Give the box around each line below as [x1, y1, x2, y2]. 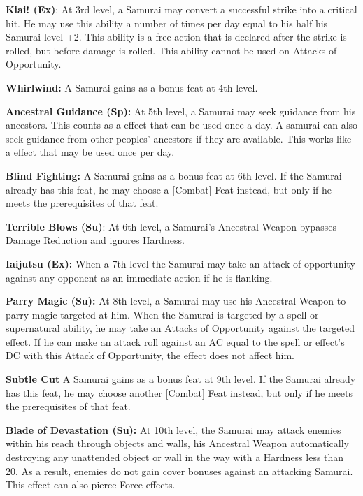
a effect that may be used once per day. [6, 145, 175, 159]
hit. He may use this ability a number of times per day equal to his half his [6, 15, 328, 30]
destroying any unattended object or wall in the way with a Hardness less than [6, 450, 344, 465]
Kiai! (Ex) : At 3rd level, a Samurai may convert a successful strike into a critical [6, 2, 357, 16]
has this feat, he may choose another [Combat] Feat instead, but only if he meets [6, 385, 353, 400]
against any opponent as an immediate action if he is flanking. [6, 270, 273, 284]
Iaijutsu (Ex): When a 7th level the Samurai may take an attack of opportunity [6, 256, 355, 270]
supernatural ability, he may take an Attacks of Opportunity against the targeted [6, 321, 355, 335]
